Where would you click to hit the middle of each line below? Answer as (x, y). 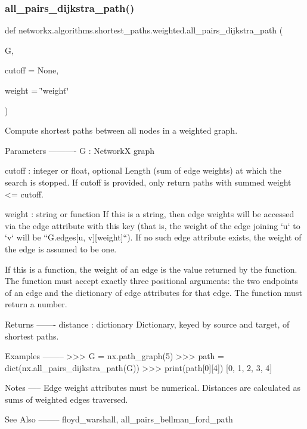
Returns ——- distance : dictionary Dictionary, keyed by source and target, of (147, 324)
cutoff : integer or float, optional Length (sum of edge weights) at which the (143, 170)
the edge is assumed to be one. (61, 249)
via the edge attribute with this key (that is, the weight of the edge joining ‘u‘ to (153, 225)
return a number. (36, 304)
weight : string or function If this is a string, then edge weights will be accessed (150, 214)
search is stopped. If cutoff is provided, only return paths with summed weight (148, 182)
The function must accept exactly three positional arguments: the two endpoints (151, 281)
